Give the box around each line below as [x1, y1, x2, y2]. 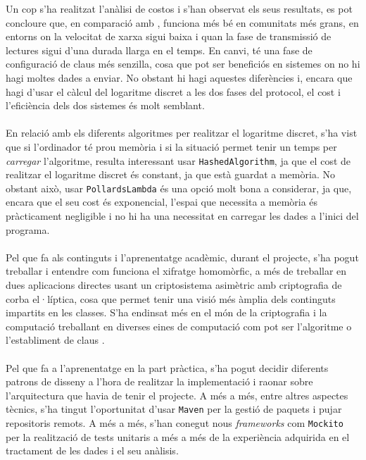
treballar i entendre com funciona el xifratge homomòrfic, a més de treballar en [6, 263, 347, 278]
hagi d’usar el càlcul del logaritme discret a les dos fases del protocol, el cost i [6, 84, 341, 99]
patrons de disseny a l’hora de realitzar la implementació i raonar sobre [6, 374, 313, 389]
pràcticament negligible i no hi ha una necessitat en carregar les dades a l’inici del [6, 209, 359, 223]
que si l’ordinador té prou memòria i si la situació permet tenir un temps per [6, 139, 337, 154]
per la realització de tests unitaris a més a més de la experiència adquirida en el [6, 429, 350, 444]
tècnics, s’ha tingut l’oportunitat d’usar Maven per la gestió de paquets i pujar [6, 402, 342, 416]
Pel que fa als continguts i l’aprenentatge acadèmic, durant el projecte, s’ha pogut [6, 249, 359, 264]
